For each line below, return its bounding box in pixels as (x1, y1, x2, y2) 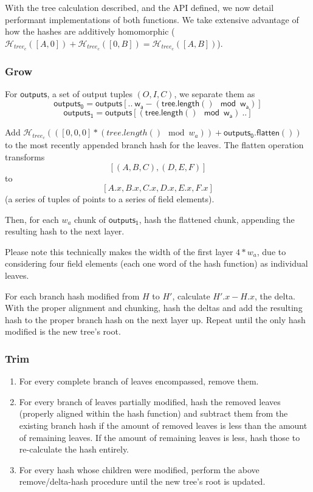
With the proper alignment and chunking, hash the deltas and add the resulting (5, 301, 303, 314)
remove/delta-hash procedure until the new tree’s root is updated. (19, 475, 266, 488)
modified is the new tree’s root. (5, 325, 121, 338)
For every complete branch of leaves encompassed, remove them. (19, 375, 259, 388)
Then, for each (5, 213, 59, 225)
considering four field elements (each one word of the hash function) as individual (5, 257, 308, 270)
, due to (256, 245, 286, 258)
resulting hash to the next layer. (5, 225, 125, 237)
